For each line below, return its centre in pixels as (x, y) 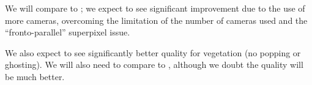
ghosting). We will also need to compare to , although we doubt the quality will (154, 65)
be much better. (35, 76)
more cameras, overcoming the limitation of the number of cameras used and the (156, 20)
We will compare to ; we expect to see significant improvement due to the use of (155, 8)
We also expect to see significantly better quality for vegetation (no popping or (153, 52)
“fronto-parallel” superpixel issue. (68, 32)
